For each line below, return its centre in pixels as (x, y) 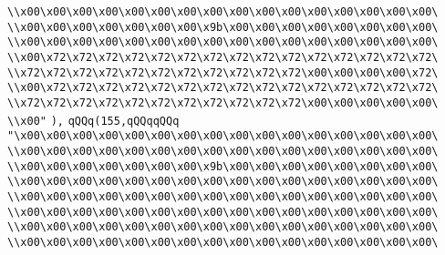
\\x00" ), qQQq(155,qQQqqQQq (93, 121)
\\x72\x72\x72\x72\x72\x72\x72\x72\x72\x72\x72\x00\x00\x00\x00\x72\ (223, 72)
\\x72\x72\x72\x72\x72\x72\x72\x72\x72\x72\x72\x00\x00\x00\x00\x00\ (223, 102)
